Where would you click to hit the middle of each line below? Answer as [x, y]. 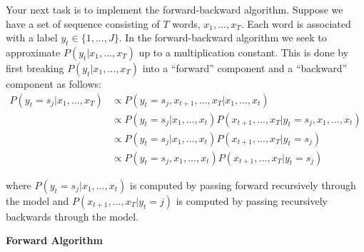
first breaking [35, 67]
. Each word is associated [296, 23]
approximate [33, 52]
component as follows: [54, 83]
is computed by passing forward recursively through [243, 185]
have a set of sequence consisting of [83, 23]
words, [186, 23]
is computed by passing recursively [252, 200]
